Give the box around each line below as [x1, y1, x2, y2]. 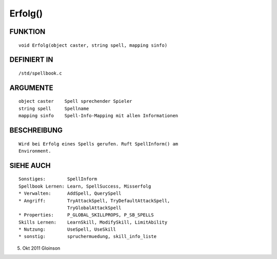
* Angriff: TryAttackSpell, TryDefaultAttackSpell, [18, 198, 170, 203]
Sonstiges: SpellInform [18, 176, 97, 182]
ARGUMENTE [9, 83, 53, 92]
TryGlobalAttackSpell [67, 205, 122, 211]
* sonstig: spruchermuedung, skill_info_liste [18, 234, 156, 239]
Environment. [18, 148, 51, 154]
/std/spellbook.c [18, 70, 62, 76]
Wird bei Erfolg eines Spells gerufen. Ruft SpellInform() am [18, 141, 179, 146]
